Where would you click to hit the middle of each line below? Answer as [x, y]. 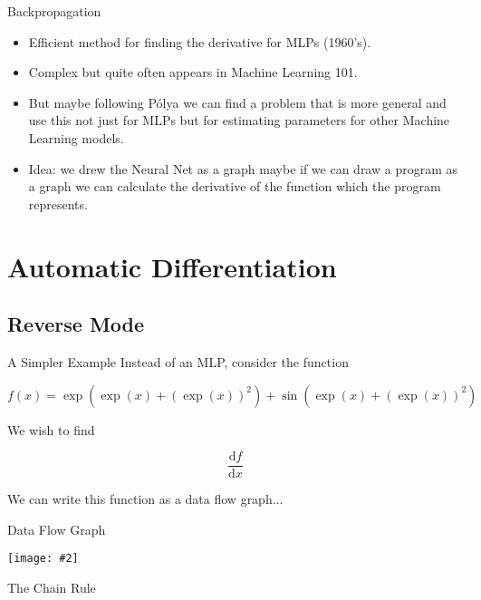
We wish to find [51, 429]
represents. [58, 203]
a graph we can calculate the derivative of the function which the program [235, 186]
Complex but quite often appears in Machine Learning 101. [193, 72]
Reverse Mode [76, 324]
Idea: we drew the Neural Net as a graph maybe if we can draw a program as [243, 168]
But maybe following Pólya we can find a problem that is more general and [237, 102]
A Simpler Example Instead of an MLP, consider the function [178, 361]
